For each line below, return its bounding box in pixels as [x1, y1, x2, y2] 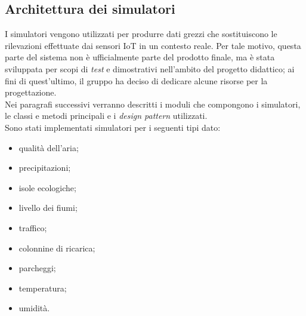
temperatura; [18, 281, 67, 294]
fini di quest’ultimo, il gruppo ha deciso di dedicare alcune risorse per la [5, 74, 268, 87]
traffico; [18, 221, 47, 234]
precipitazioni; [18, 161, 71, 174]
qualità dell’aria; [18, 141, 79, 154]
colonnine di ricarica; [18, 241, 95, 254]
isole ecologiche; [18, 181, 76, 194]
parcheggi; [18, 262, 56, 274]
